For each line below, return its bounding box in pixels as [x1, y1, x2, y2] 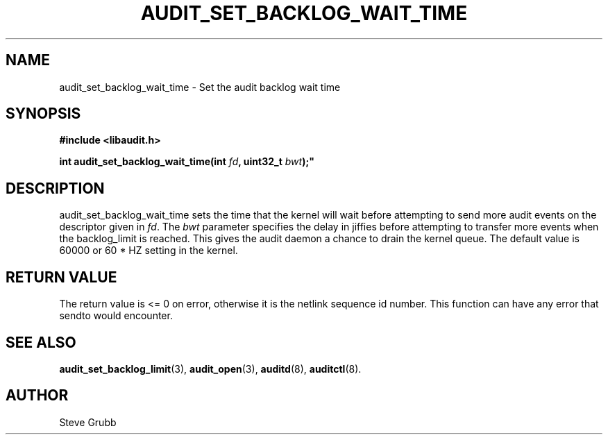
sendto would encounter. [59, 310, 173, 322]
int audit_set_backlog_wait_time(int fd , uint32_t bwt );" [59, 155, 314, 168]
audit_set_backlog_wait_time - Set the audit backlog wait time [59, 81, 341, 93]
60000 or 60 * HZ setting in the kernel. [59, 244, 238, 257]
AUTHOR [6, 387, 69, 405]
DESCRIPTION [6, 179, 105, 197]
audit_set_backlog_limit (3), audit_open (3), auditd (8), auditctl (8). [59, 362, 362, 375]
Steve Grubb [59, 416, 117, 428]
